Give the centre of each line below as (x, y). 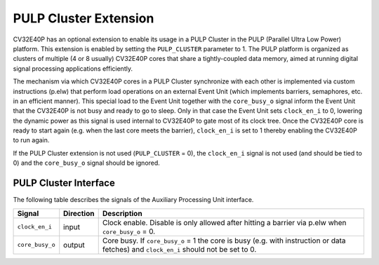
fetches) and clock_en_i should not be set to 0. (179, 249)
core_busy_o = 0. (129, 231)
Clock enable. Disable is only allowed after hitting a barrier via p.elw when (224, 222)
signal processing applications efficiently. (73, 68)
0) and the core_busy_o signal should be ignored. (87, 163)
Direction (79, 213)
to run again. (31, 140)
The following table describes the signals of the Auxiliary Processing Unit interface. (133, 200)
